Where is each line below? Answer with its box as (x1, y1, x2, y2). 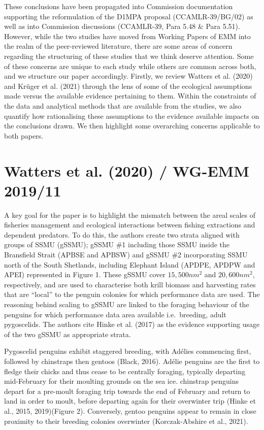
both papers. (4, 130, 44, 141)
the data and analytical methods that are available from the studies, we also (4, 100, 242, 111)
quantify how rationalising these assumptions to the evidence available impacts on (4, 110, 259, 121)
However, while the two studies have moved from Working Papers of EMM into (4, 30, 251, 41)
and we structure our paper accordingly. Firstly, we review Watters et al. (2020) (4, 71, 253, 81)
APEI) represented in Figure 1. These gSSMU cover (4, 269, 166, 280)
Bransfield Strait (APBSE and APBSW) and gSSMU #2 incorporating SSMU (4, 249, 248, 259)
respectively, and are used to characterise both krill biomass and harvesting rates (4, 279, 256, 289)
